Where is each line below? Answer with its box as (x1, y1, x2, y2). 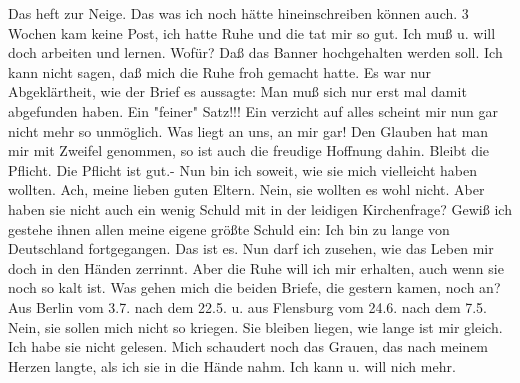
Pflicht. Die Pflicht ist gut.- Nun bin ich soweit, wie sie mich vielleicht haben (8, 159, 478, 180)
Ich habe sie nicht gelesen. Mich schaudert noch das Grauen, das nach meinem (8, 336, 489, 357)
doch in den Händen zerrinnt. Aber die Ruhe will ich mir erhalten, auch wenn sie (8, 257, 504, 278)
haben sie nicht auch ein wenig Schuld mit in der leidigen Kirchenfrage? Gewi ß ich (8, 198, 512, 219)
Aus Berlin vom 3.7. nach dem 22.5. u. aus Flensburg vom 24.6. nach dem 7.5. (8, 296, 488, 317)
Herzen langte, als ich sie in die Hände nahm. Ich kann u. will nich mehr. (8, 355, 456, 376)
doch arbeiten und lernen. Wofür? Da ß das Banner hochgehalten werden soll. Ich (8, 42, 503, 63)
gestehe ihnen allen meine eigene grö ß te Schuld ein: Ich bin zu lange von (8, 218, 450, 239)
